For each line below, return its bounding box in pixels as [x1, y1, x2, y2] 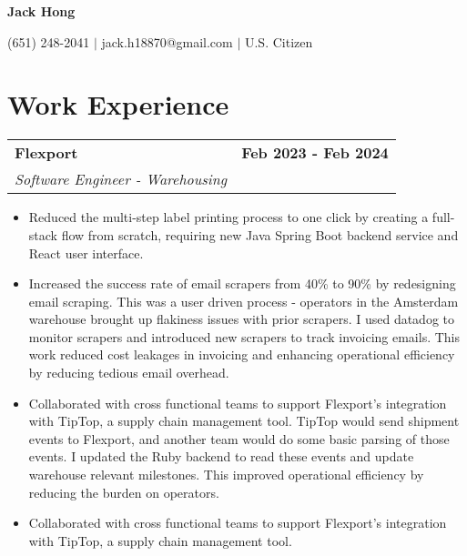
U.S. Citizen [244, 32, 313, 51]
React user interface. [28, 243, 144, 262]
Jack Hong [7, 2, 76, 20]
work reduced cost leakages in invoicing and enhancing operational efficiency [28, 345, 455, 364]
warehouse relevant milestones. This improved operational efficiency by [28, 465, 424, 484]
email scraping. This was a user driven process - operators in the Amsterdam [28, 291, 459, 310]
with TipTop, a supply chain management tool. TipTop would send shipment [28, 411, 460, 430]
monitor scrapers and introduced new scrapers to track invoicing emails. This [28, 327, 461, 346]
